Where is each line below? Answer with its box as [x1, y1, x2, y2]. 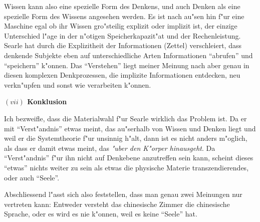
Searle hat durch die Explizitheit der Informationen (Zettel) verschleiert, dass [4, 40, 241, 51]
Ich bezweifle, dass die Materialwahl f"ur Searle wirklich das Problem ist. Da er [4, 113, 247, 123]
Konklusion [27, 96, 67, 107]
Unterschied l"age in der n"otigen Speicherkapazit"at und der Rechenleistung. [4, 30, 241, 41]
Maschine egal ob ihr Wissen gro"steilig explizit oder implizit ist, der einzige [4, 21, 237, 31]
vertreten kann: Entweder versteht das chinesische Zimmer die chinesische [4, 198, 230, 209]
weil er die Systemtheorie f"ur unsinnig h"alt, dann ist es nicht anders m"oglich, [4, 133, 247, 143]
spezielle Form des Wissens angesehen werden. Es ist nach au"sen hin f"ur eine [4, 11, 244, 21]
